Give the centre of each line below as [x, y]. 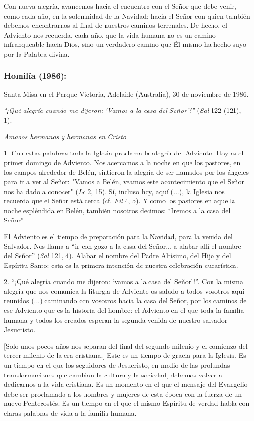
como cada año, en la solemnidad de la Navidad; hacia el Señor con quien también [127, 15]
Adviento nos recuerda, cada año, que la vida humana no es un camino [110, 34]
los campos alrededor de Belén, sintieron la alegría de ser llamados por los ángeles [127, 172]
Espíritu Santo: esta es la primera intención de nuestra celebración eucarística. [121, 265]
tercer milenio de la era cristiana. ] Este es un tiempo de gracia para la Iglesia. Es [125, 355]
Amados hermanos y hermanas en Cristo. [66, 136]
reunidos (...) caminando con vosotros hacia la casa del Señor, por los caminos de [125, 300]
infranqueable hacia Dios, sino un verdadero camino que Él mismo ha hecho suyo [125, 44]
